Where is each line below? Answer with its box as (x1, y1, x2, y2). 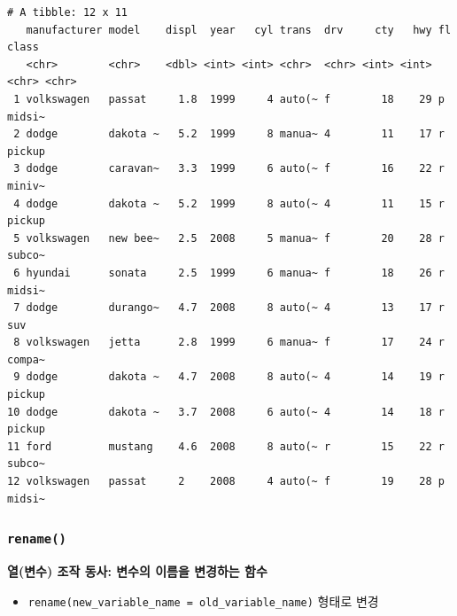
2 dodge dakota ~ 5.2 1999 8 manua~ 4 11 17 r (13, 128, 445, 141)
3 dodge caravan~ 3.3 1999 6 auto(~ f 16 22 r (13, 162, 445, 175)
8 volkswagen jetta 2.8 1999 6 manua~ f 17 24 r (13, 336, 445, 349)
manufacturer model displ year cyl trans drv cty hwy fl (26, 23, 452, 36)
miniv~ (7, 179, 45, 192)
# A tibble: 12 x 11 (7, 6, 128, 19)
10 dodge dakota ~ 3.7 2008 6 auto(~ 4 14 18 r (7, 405, 445, 418)
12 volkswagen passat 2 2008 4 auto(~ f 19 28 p (7, 475, 445, 488)
